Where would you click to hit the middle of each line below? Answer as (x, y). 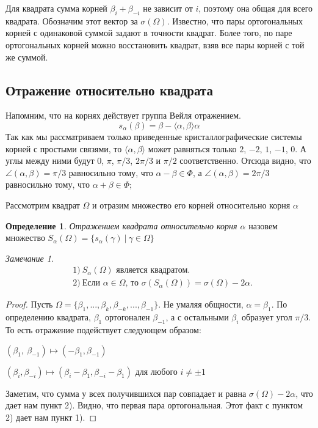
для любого (156, 372)
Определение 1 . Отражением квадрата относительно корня (121, 225)
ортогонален (127, 317)
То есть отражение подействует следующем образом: (103, 329)
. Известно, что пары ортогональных (235, 20)
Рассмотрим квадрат (43, 205)
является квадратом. (153, 271)
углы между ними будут (50, 160)
